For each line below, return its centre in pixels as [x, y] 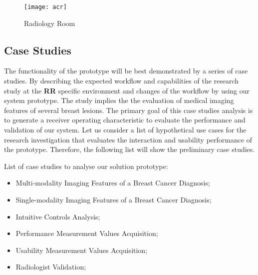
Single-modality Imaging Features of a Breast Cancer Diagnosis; [114, 199]
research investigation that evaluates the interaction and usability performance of [128, 139]
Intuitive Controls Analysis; [58, 216]
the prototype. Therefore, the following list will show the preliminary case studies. [129, 149]
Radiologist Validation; [51, 267]
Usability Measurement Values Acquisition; [82, 250]
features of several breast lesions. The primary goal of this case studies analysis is [129, 110]
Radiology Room [50, 23]
